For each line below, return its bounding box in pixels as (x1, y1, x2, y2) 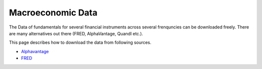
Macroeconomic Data (9, 7, 98, 18)
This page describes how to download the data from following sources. (9, 40, 151, 45)
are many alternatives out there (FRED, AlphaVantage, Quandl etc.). (9, 30, 143, 36)
